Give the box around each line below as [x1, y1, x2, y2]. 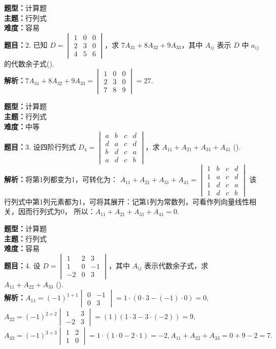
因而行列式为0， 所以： [18, 206, 95, 217]
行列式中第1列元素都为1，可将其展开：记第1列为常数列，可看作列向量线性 [4, 196, 249, 206]
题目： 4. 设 [4, 260, 41, 270]
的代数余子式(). [4, 58, 54, 68]
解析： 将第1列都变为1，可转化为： [4, 174, 118, 185]
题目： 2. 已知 [4, 39, 48, 50]
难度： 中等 [4, 121, 40, 131]
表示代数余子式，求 [144, 260, 209, 270]
